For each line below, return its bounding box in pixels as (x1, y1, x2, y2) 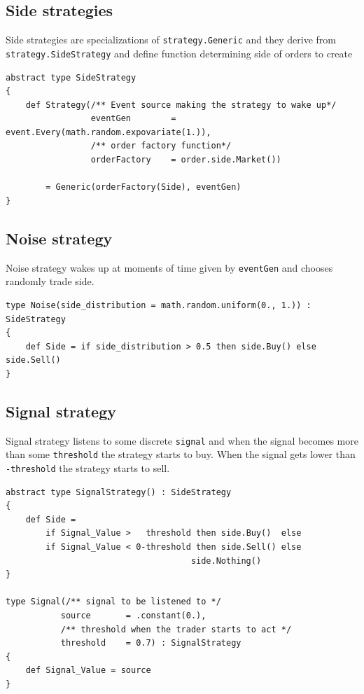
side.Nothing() (190, 555, 262, 566)
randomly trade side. (6, 274, 94, 289)
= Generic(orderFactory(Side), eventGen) (45, 182, 241, 193)
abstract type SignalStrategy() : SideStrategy (6, 487, 232, 497)
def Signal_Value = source (25, 665, 151, 676)
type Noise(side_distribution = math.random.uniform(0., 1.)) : (6, 300, 311, 310)
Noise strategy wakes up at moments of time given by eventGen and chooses (6, 260, 333, 275)
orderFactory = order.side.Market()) (90, 155, 281, 165)
